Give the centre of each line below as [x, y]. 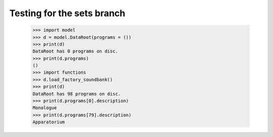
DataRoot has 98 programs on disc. [77, 94]
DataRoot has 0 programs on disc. [75, 51]
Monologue [45, 108]
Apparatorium [49, 122]
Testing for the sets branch [67, 13]
